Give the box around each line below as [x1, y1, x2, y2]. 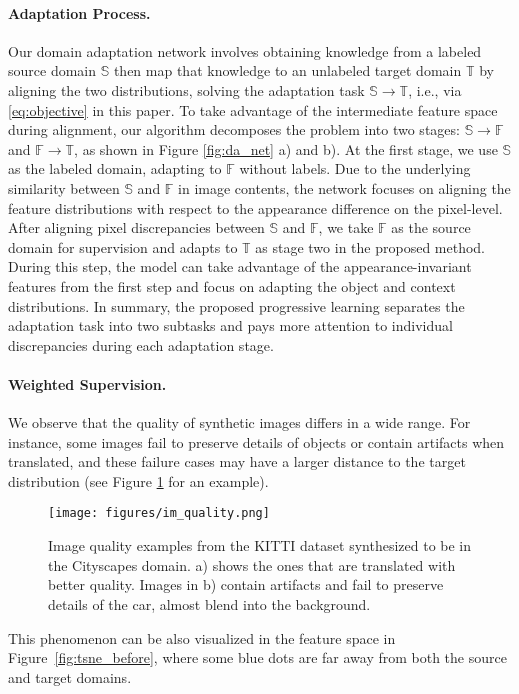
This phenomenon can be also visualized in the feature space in [8, 627, 396, 648]
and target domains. [8, 666, 132, 687]
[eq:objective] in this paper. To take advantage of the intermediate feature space [8, 99, 498, 120]
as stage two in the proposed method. [255, 236, 485, 257]
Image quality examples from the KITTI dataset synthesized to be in [48, 535, 472, 556]
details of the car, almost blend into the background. [48, 593, 371, 614]
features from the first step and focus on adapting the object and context [8, 275, 456, 296]
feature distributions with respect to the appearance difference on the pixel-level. [8, 197, 503, 218]
